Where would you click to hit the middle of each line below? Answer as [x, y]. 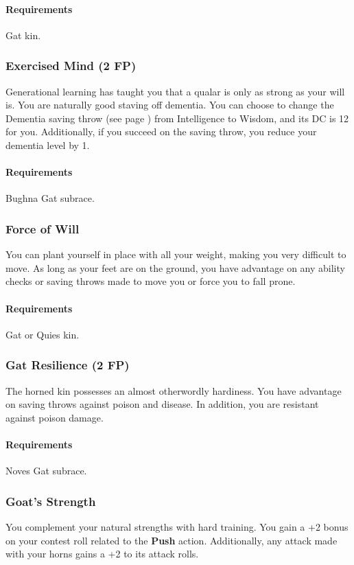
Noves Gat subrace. [46, 471]
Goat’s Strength [51, 501]
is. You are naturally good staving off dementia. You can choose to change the [170, 105]
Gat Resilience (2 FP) [68, 365]
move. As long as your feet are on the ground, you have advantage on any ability [175, 267]
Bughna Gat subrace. [50, 198]
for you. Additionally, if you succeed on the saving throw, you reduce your [161, 131]
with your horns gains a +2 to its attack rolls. [102, 554]
